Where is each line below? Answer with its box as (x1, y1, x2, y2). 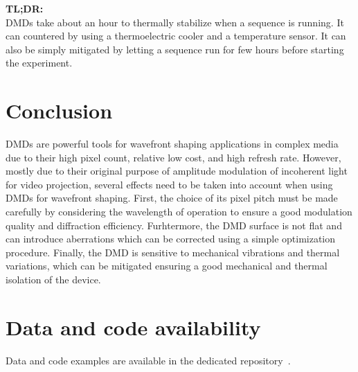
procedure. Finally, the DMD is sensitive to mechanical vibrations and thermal (6, 245, 340, 259)
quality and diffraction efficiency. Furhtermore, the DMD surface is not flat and (6, 218, 342, 232)
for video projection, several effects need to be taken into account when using (6, 177, 333, 191)
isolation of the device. (6, 272, 101, 287)
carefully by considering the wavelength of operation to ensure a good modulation (6, 204, 352, 219)
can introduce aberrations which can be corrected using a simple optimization (6, 231, 336, 246)
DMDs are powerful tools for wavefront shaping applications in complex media (6, 136, 339, 151)
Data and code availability (6, 312, 261, 341)
